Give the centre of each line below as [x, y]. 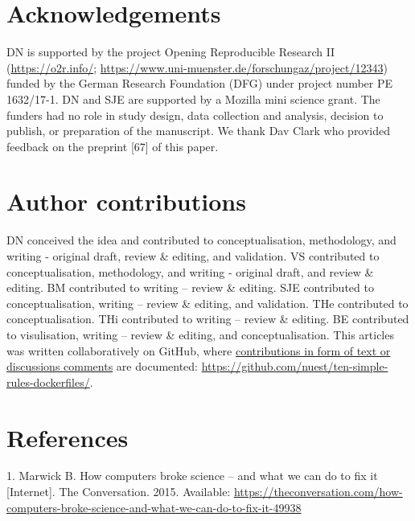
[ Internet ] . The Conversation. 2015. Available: [119, 492]
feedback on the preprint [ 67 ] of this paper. [113, 146]
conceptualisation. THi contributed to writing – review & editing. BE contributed [208, 319]
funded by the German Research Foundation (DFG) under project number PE [200, 83]
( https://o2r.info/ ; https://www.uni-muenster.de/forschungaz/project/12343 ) [197, 67]
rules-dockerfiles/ [48, 382]
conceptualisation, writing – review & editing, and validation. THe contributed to [207, 303]
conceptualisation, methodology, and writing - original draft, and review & [190, 271]
